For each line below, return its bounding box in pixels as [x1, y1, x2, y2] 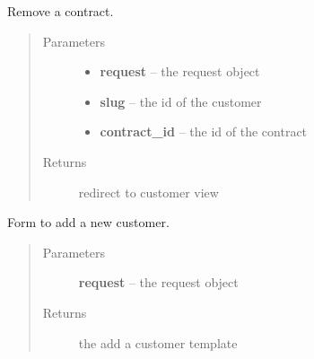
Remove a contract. [7, 2, 114, 20]
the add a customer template [78, 333, 238, 352]
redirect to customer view [78, 182, 219, 201]
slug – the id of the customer [100, 92, 262, 110]
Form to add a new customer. [7, 213, 170, 232]
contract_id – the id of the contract [100, 122, 308, 141]
